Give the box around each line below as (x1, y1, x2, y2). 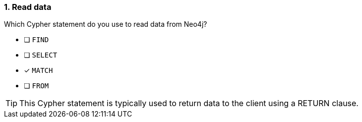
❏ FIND (24, 35, 49, 44)
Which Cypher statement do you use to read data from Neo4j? (4, 20, 207, 29)
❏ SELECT (24, 51, 58, 60)
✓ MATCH (24, 66, 53, 75)
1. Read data (4, 2, 52, 12)
